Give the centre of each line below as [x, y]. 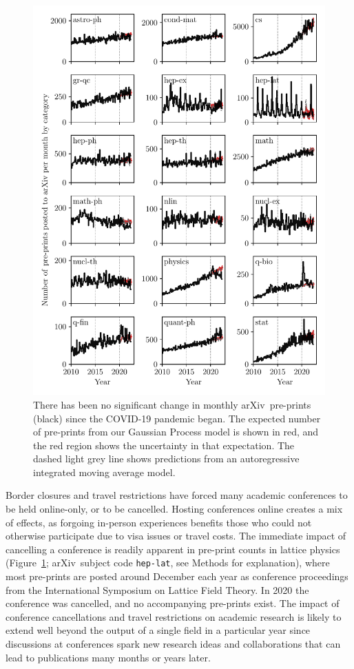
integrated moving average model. [104, 472]
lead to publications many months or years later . [108, 657]
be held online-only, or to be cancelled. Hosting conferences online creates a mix [174, 509]
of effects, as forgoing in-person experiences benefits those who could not [159, 522]
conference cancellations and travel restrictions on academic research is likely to [174, 616]
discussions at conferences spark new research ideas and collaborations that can [173, 644]
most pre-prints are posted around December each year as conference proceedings [177, 576]
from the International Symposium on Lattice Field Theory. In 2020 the [157, 589]
